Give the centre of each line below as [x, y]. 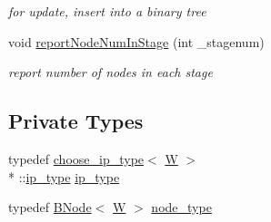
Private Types [76, 121]
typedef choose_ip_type [76, 158]
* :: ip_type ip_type [64, 176]
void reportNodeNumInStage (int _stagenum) [136, 41]
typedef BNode [50, 207]
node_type [181, 207]
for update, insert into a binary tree [107, 11]
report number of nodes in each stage [110, 72]
